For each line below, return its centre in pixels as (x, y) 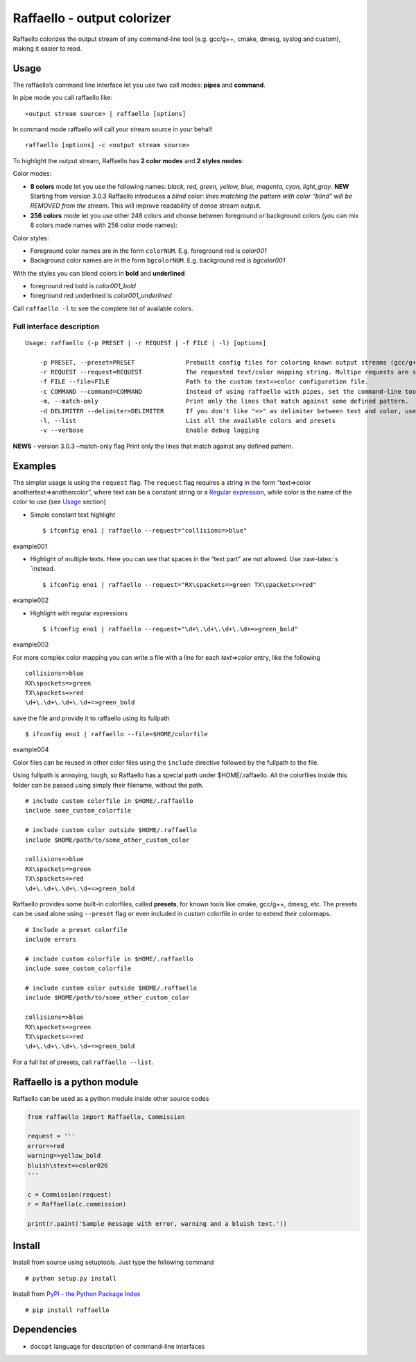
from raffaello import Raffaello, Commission (106, 1117)
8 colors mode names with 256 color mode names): (104, 225)
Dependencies (45, 1330)
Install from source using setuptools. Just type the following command (113, 1262)
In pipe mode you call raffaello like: (63, 98)
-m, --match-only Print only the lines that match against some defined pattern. (224, 401)
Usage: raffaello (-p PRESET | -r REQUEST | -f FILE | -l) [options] (146, 343)
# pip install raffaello (67, 1310)
